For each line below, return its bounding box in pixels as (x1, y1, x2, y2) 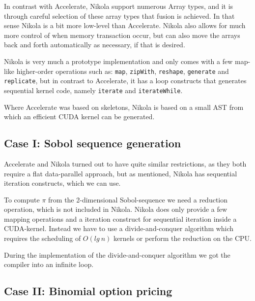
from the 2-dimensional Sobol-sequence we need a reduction (48, 194, 228, 204)
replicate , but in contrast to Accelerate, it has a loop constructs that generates (4, 75, 247, 86)
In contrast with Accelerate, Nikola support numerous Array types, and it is (4, 1, 233, 11)
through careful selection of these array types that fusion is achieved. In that (4, 10, 235, 21)
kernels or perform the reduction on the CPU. (113, 233, 252, 243)
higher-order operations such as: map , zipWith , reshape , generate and (16, 66, 229, 76)
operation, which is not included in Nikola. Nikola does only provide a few (4, 204, 227, 214)
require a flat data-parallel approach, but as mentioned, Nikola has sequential (4, 168, 237, 178)
